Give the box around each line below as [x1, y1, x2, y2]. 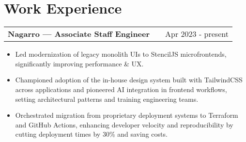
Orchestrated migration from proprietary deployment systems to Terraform [15, 110, 238, 120]
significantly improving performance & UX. [15, 58, 144, 68]
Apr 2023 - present [165, 28, 229, 40]
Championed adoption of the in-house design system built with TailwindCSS [15, 75, 243, 85]
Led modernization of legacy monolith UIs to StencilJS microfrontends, [15, 49, 227, 59]
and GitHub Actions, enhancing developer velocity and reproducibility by [15, 119, 233, 129]
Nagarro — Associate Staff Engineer [8, 28, 150, 40]
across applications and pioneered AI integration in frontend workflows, [15, 84, 227, 94]
